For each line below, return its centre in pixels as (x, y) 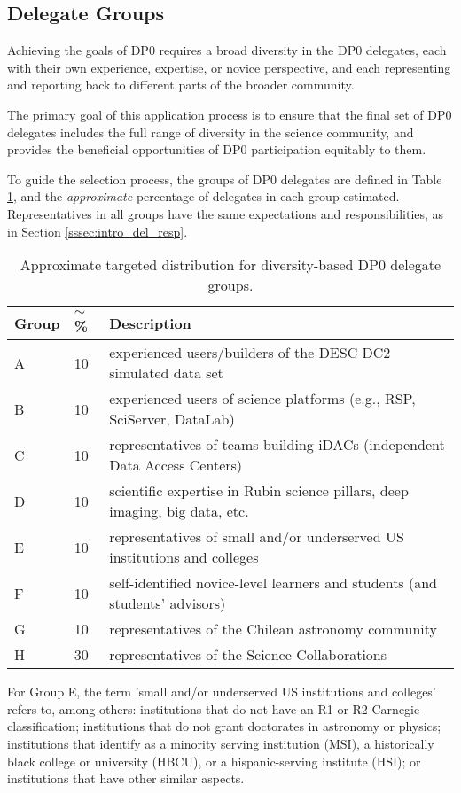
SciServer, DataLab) (172, 419)
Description (150, 323)
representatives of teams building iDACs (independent (277, 445)
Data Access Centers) (176, 465)
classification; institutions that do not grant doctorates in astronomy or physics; (224, 726)
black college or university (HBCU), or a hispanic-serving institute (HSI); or (214, 761)
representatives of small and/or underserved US (257, 537)
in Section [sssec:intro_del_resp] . (98, 231)
